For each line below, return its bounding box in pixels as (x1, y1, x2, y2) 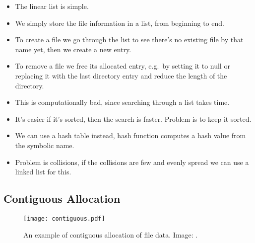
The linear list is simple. (15, 1, 89, 11)
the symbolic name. (15, 140, 74, 150)
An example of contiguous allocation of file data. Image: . (23, 229, 198, 240)
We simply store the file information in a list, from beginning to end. (15, 17, 224, 28)
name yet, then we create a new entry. (15, 44, 131, 54)
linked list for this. (15, 166, 71, 177)
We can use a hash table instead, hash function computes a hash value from (15, 130, 246, 141)
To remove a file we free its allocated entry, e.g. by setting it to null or (15, 61, 230, 71)
